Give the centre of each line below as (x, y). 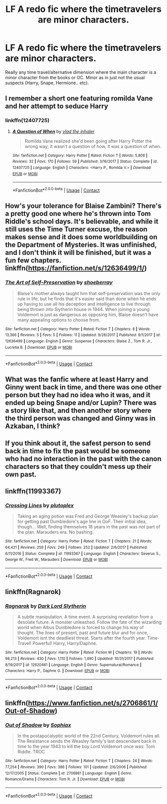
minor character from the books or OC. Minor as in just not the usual (75, 77)
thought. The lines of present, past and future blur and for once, (83, 633)
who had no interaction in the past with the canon (83, 459)
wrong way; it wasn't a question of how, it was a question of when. (93, 146)
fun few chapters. (33, 260)
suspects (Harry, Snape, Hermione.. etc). (47, 83)
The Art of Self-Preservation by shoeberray (59, 283)
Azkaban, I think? (33, 426)
